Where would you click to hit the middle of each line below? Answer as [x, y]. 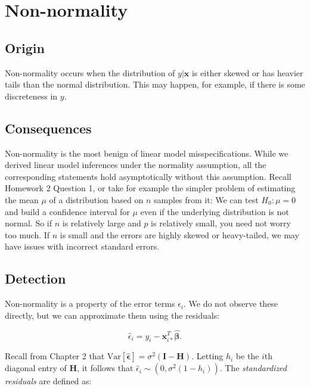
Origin [25, 47]
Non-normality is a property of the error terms [90, 304]
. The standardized [253, 368]
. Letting [207, 356]
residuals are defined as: [48, 381]
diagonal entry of [36, 368]
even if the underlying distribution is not [215, 211]
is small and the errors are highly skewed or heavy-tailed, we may [179, 234]
